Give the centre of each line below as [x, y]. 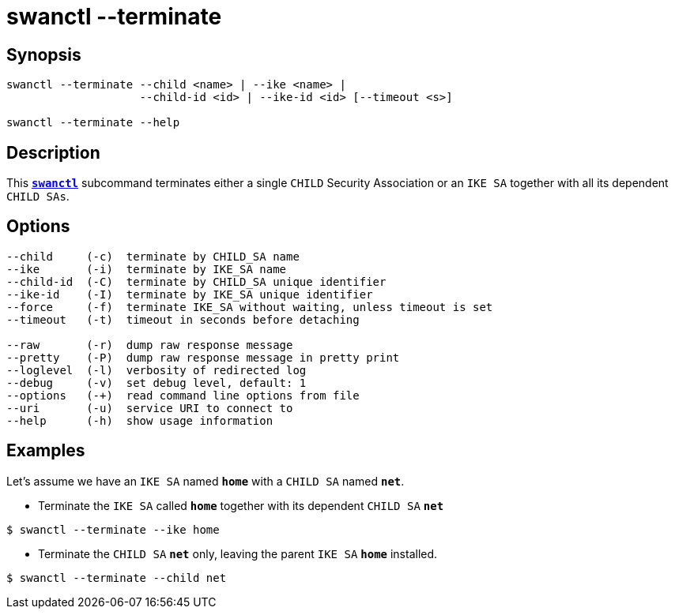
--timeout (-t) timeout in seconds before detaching [183, 319]
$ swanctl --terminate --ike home [113, 529]
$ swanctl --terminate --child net [117, 577]
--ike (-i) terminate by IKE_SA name [147, 269]
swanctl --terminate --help [93, 123]
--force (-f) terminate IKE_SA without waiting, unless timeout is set [250, 307]
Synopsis [44, 54]
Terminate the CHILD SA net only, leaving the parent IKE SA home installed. [238, 553]
